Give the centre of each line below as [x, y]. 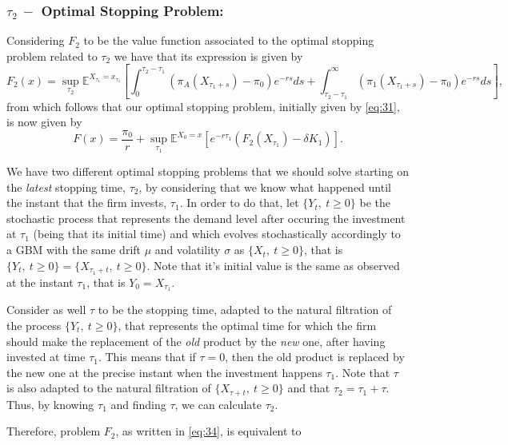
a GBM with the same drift [74, 250]
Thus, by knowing [50, 404]
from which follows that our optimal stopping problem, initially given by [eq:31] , [203, 106]
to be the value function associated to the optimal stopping [229, 40]
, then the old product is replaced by [315, 357]
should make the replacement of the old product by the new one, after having [196, 341]
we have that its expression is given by [208, 56]
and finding [138, 404]
